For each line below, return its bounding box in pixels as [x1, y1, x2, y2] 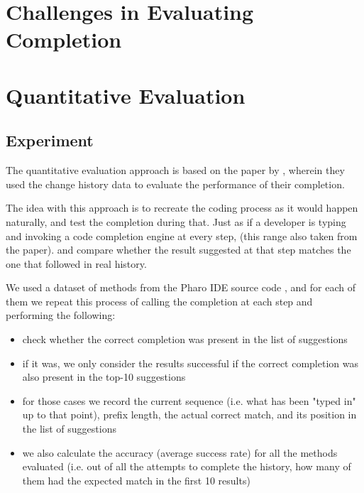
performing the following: [6, 308, 116, 323]
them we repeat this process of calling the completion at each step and [6, 293, 313, 308]
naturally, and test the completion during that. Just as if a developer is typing [6, 214, 346, 229]
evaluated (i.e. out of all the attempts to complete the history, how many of [22, 459, 351, 474]
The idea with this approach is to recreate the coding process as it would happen [6, 200, 358, 215]
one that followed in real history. [6, 256, 147, 271]
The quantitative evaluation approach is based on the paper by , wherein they [6, 163, 345, 178]
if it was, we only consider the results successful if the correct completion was [22, 355, 358, 370]
